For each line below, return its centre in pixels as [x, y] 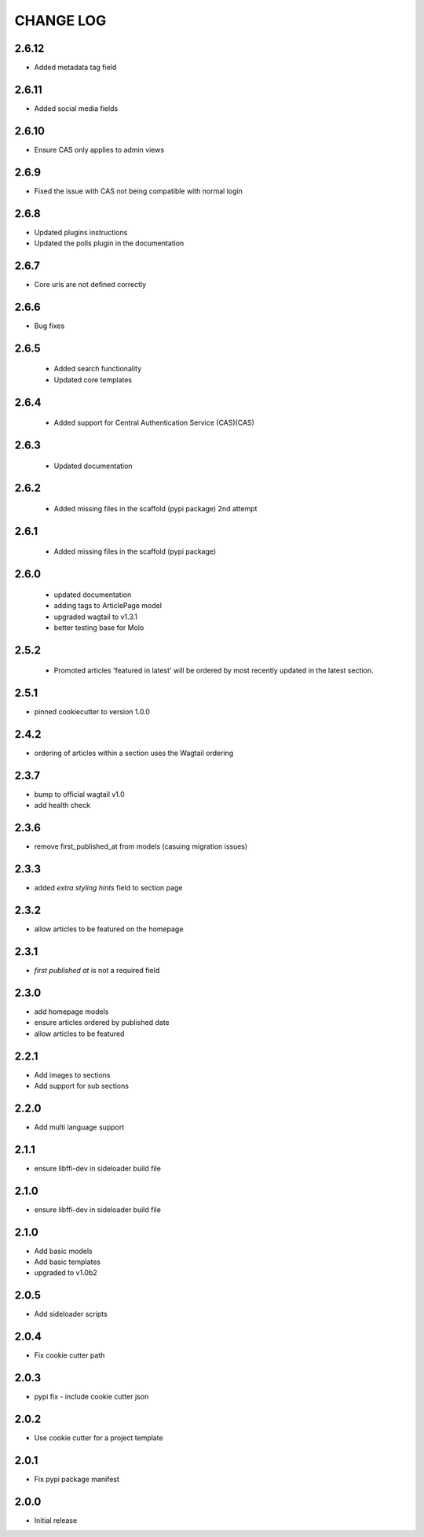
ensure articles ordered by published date [102, 1023]
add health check [62, 805]
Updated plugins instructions [81, 232]
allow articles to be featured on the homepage [109, 929]
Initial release [56, 1520]
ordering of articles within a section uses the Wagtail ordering [134, 753]
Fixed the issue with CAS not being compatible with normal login [138, 191]
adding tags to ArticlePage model [108, 606]
